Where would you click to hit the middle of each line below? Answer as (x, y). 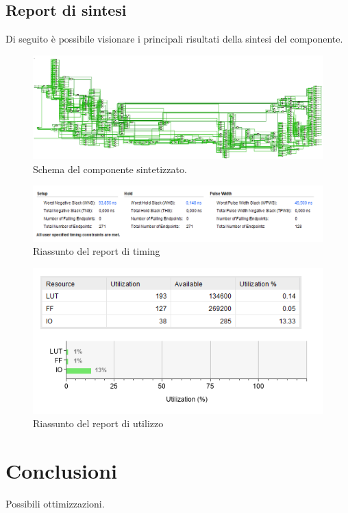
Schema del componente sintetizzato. (110, 169)
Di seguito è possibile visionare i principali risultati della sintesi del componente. (174, 39)
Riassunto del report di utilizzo (98, 423)
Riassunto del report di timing (97, 251)
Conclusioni (61, 471)
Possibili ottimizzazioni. (55, 504)
